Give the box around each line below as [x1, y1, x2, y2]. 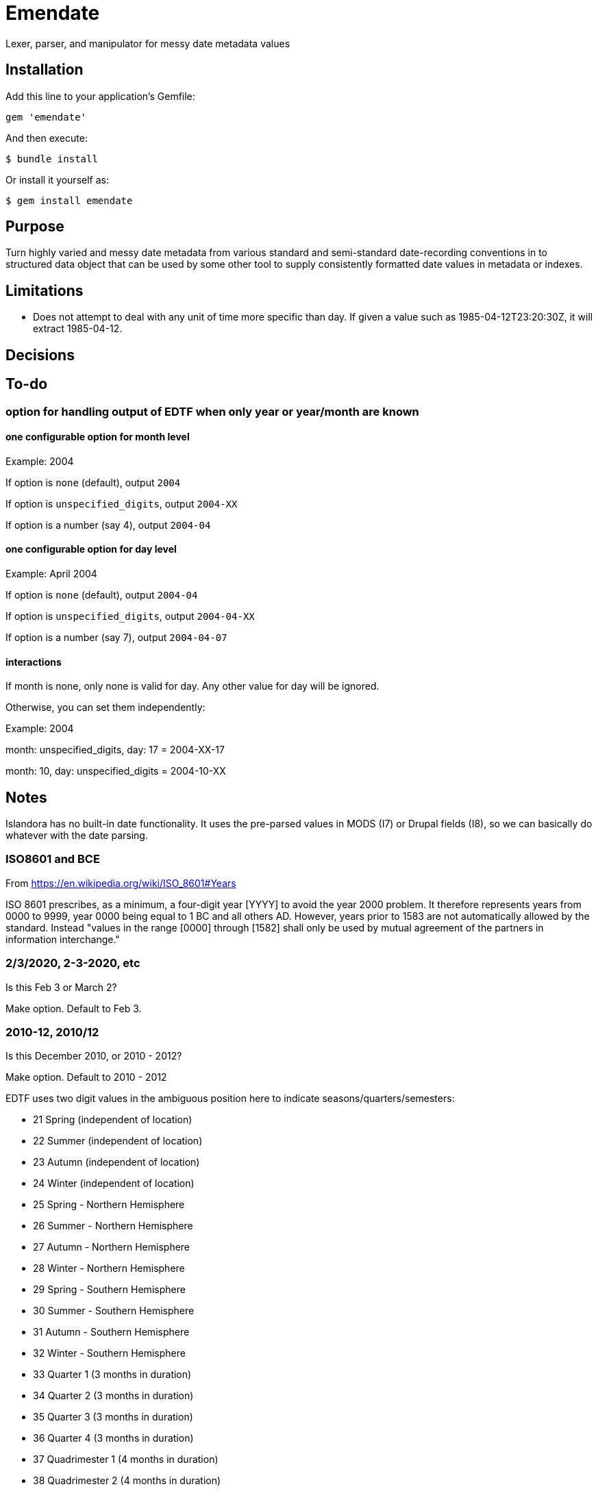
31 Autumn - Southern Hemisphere [33, 1326, 190, 1338]
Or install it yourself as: [5, 173, 109, 186]
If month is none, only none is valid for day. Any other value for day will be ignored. [5, 680, 379, 692]
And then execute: [5, 131, 88, 144]
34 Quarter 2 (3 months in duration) [33, 1390, 194, 1402]
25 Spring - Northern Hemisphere [33, 1199, 185, 1211]
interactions [5, 655, 62, 668]
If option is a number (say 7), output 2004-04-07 [5, 631, 227, 643]
